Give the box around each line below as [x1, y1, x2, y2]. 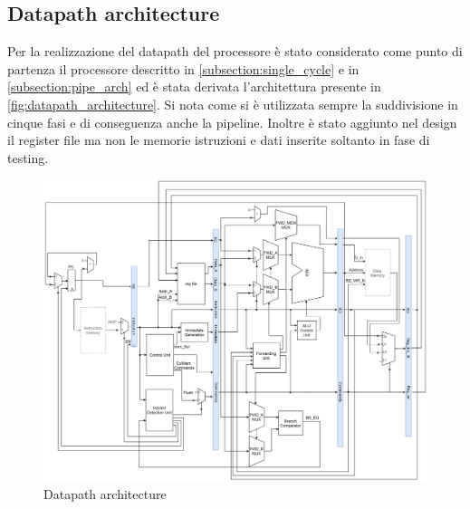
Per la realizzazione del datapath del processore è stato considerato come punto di [7, 42, 463, 61]
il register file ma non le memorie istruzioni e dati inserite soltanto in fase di [7, 130, 430, 149]
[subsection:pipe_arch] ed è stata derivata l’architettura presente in [7, 77, 381, 96]
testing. [7, 148, 49, 167]
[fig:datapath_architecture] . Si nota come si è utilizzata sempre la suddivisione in [7, 94, 458, 113]
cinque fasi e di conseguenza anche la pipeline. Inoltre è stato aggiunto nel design [7, 112, 457, 131]
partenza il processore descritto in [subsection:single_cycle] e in [7, 59, 360, 78]
